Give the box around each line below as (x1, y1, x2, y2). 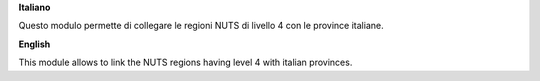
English (18, 38, 51, 50)
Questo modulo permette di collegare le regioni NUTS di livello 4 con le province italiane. (18, 20, 384, 32)
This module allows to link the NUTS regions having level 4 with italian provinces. (18, 56, 353, 69)
